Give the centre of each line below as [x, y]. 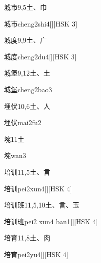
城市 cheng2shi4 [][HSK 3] [41, 23]
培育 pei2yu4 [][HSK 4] [36, 254]
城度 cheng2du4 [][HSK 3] [40, 56]
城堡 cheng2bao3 [28, 89]
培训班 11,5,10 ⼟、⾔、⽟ [42, 205]
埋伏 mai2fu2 [23, 122]
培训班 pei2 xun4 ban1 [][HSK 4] [51, 221]
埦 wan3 [15, 155]
